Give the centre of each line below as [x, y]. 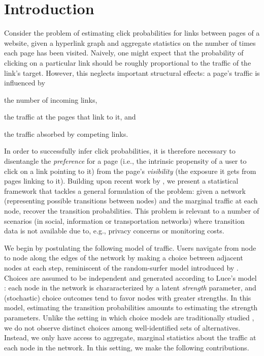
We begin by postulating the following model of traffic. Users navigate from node [130, 247]
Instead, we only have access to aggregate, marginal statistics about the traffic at [130, 337]
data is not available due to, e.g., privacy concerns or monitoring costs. [114, 231]
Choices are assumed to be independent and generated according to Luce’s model [130, 277]
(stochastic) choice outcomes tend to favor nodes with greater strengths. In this [128, 297]
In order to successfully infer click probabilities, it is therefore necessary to [120, 151]
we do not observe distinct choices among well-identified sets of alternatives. [122, 327]
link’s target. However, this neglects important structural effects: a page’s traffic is [132, 72]
